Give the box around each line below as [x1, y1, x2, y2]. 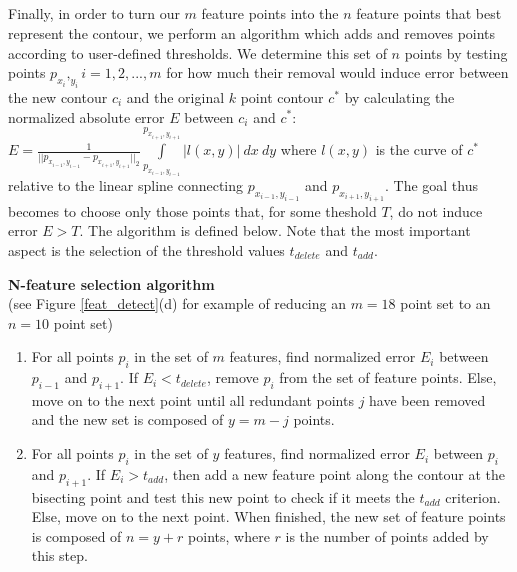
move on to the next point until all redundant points [31, 389, 354, 410]
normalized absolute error [8, 106, 165, 127]
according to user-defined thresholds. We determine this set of [8, 42, 387, 63]
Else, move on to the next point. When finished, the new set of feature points [31, 506, 506, 527]
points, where [188, 525, 270, 546]
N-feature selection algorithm [8, 273, 215, 294]
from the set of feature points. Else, [279, 367, 497, 388]
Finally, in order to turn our [8, 3, 180, 24]
